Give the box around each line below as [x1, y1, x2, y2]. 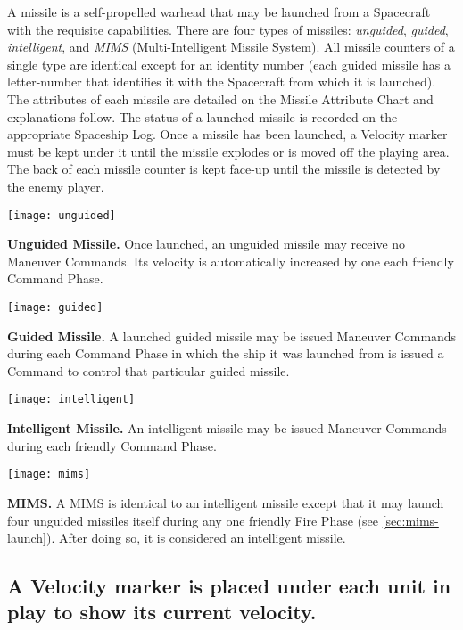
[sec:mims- [382, 511, 439, 529]
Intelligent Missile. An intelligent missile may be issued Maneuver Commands [7, 419, 447, 438]
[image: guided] [7, 300, 103, 314]
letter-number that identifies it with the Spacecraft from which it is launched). [7, 72, 436, 91]
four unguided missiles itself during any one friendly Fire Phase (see [7, 511, 378, 529]
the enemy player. [7, 176, 104, 195]
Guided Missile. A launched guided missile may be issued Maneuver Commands [7, 326, 457, 345]
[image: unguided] [7, 209, 116, 222]
